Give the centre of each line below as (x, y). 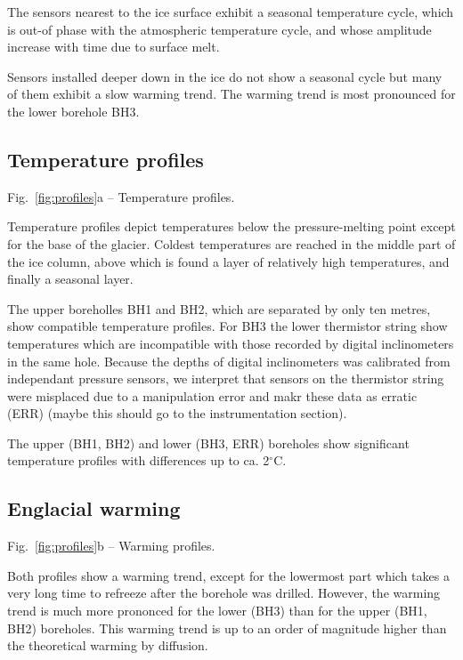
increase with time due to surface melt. (114, 47)
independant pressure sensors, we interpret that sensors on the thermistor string (226, 378)
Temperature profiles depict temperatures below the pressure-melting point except (231, 226)
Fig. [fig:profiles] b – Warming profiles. (111, 546)
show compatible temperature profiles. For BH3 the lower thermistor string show (227, 326)
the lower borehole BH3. (73, 111)
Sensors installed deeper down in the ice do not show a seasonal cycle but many (225, 76)
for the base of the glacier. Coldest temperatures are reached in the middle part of (231, 243)
